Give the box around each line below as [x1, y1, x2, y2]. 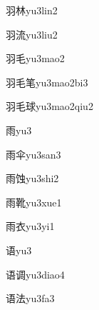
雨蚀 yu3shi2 [6, 171, 59, 186]
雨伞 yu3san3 [6, 146, 61, 161]
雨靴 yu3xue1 [6, 194, 62, 209]
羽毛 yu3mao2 [6, 51, 65, 66]
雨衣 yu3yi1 [6, 219, 55, 234]
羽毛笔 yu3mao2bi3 [6, 74, 88, 89]
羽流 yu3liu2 [6, 26, 58, 41]
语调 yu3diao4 [6, 266, 65, 281]
